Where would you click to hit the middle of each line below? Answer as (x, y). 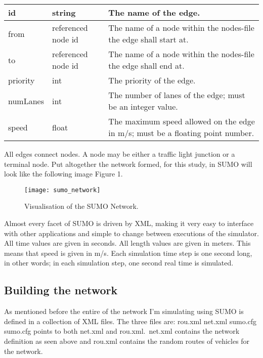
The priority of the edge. (152, 80)
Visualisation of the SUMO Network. (81, 206)
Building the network (61, 290)
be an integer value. (143, 106)
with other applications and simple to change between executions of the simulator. (131, 233)
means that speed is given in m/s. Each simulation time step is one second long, (128, 253)
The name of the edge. (154, 12)
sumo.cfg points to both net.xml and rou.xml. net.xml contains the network (122, 331)
